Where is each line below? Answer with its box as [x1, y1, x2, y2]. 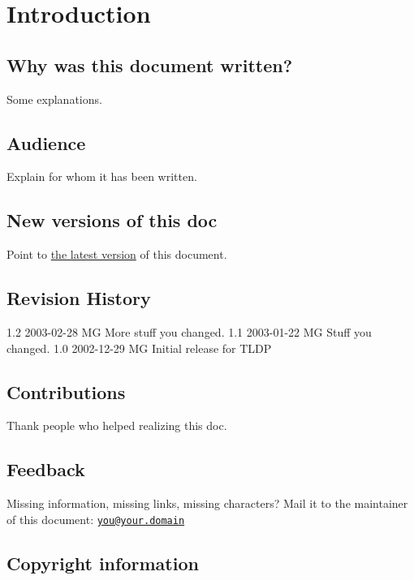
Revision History [6, 286, 151, 311]
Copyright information [6, 550, 199, 575]
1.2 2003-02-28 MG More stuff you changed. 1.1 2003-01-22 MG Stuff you [6, 323, 372, 340]
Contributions [6, 379, 126, 404]
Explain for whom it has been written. [6, 168, 197, 185]
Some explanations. [6, 90, 102, 107]
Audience [6, 130, 86, 155]
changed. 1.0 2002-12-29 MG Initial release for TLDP [6, 339, 272, 356]
